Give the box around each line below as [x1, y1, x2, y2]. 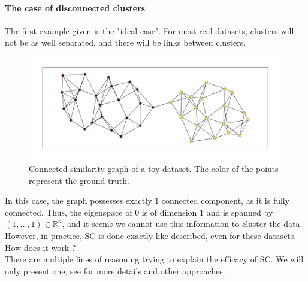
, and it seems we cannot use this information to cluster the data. [62, 217, 303, 230]
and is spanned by [206, 206, 273, 218]
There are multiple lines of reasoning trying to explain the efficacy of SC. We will [5, 253, 304, 265]
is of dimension [141, 206, 197, 218]
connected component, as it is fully [161, 194, 290, 207]
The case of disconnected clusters [5, 1, 146, 14]
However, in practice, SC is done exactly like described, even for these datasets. [5, 229, 297, 241]
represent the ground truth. [29, 174, 129, 186]
